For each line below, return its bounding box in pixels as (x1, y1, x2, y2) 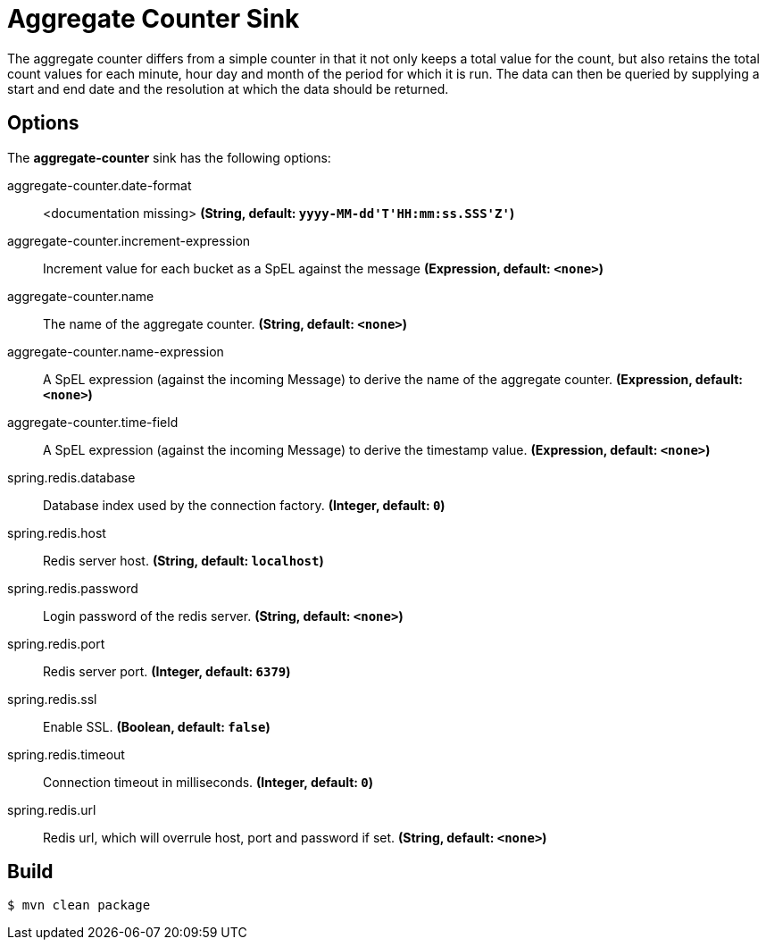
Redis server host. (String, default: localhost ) (43, 552, 324, 568)
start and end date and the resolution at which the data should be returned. (7, 80, 449, 96)
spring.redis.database (7, 469, 136, 485)
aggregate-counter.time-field (7, 414, 179, 430)
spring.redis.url (7, 801, 96, 817)
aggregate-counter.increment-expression (7, 232, 251, 248)
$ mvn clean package (7, 898, 151, 913)
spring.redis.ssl (7, 691, 97, 707)
